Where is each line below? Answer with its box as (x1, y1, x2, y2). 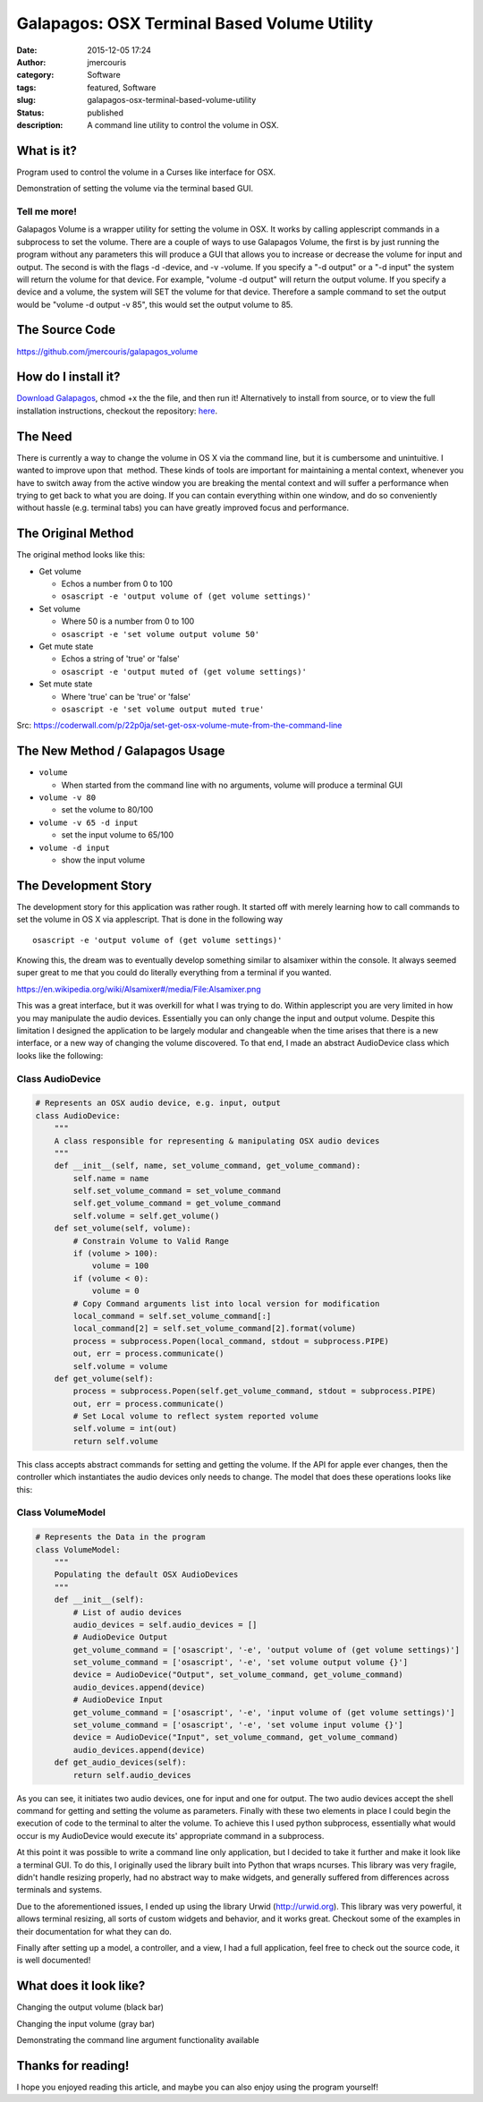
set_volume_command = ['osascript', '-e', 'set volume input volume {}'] (72, 1720, 404, 1731)
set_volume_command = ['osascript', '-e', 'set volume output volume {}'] (72, 1657, 409, 1668)
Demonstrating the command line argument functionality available (16, 2034, 259, 2045)
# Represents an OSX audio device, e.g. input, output (35, 1098, 281, 1109)
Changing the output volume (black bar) (16, 2002, 165, 2013)
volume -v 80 (38, 793, 97, 803)
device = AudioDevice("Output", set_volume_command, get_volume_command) (72, 1670, 404, 1680)
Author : (16, 56, 47, 67)
